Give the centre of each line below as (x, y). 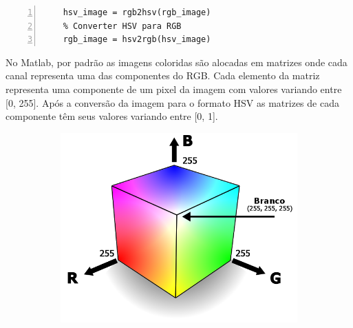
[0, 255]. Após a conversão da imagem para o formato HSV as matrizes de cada (172, 102)
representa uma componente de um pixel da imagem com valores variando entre (174, 89)
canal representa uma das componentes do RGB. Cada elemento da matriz (163, 75)
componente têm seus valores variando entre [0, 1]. (112, 116)
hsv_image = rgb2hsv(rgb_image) (137, 12)
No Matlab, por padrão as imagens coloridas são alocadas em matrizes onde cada (176, 62)
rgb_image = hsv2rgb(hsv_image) (137, 40)
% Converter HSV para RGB (122, 26)
